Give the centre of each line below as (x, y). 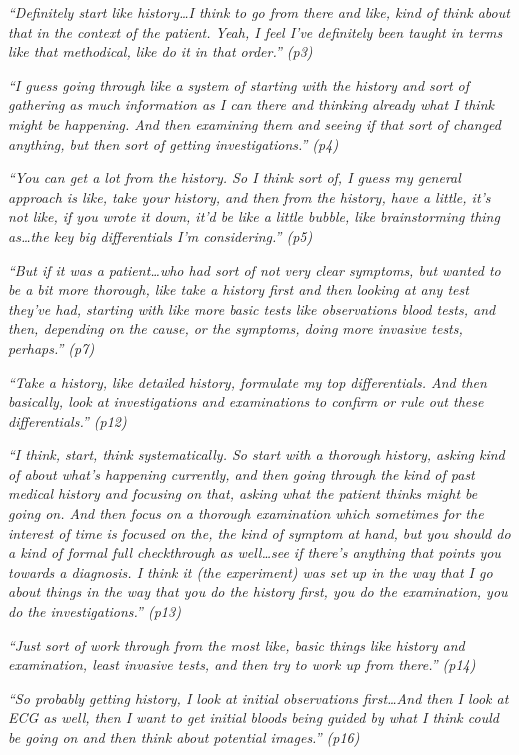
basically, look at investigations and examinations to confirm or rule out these (246, 401)
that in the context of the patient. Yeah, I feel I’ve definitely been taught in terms (255, 31)
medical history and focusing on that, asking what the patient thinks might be (243, 493)
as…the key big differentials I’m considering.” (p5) (160, 235)
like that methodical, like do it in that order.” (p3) (160, 51)
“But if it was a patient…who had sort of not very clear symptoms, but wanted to (254, 269)
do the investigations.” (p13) (94, 611)
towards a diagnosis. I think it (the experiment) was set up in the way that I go (250, 571)
